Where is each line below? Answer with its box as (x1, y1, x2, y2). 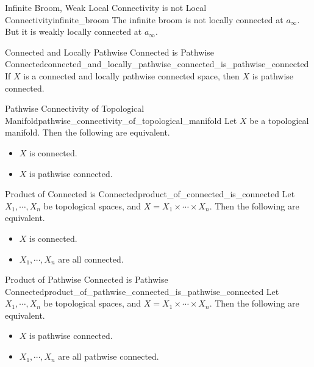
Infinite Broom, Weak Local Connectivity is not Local (5, 1, 207, 13)
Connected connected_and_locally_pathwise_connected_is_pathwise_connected (5, 57, 309, 70)
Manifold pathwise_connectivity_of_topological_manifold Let (5, 114, 237, 126)
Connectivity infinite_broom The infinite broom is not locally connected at (5, 13, 284, 26)
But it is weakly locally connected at (5, 25, 142, 38)
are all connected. (58, 252, 124, 265)
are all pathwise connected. (58, 350, 159, 363)
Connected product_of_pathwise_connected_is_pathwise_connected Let (5, 285, 279, 297)
